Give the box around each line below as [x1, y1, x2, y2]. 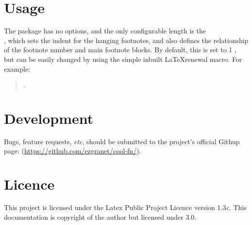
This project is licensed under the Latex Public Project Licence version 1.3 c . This [4, 202, 247, 212]
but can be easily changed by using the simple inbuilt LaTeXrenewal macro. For [4, 54, 242, 64]
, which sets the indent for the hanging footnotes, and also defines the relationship [4, 35, 249, 45]
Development [4, 108, 94, 128]
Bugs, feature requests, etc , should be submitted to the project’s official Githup [4, 136, 240, 146]
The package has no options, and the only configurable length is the [4, 26, 206, 36]
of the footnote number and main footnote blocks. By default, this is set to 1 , [4, 45, 236, 55]
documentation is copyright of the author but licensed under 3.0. [4, 211, 197, 222]
